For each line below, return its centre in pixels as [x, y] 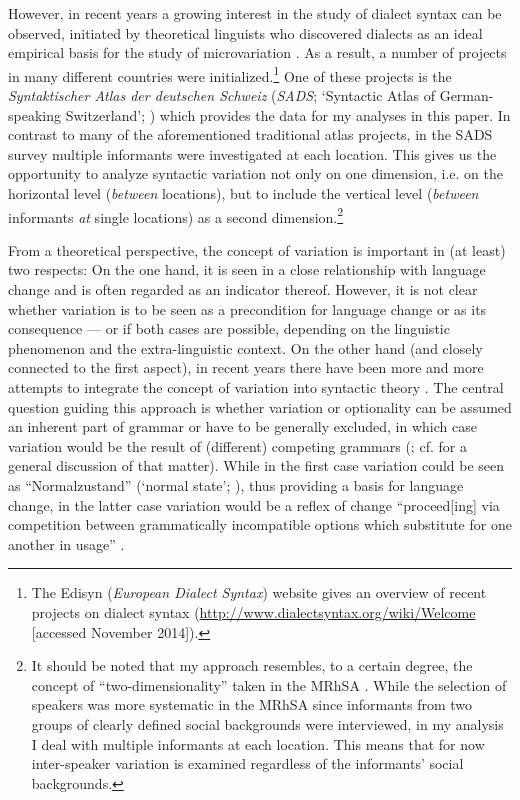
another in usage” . [66, 543]
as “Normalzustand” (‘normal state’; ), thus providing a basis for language [236, 484]
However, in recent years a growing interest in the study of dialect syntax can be [255, 13]
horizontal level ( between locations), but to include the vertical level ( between [243, 193]
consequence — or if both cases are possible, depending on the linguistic [229, 328]
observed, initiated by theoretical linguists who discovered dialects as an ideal [245, 32]
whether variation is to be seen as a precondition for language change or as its [247, 308]
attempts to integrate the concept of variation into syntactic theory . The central [256, 387]
